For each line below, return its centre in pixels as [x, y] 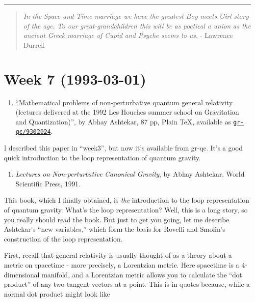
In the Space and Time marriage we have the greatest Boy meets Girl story [136, 16]
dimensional [22, 274]
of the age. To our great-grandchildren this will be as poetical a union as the [137, 25]
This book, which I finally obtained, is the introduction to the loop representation [127, 200]
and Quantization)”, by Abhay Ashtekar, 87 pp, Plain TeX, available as [123, 121]
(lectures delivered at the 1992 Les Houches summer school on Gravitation [127, 112]
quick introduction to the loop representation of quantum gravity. [102, 157]
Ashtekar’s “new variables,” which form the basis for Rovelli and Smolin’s [115, 229]
